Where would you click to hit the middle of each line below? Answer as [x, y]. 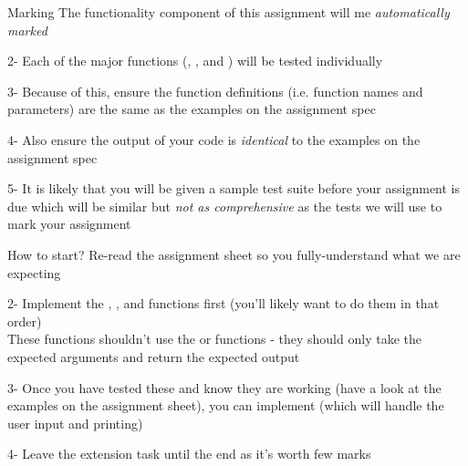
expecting [34, 272]
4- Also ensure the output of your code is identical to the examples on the [214, 139]
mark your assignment [69, 224]
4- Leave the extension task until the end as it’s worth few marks [189, 454]
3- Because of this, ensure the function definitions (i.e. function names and [215, 91]
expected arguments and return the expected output [154, 356]
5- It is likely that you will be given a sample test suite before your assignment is [234, 188]
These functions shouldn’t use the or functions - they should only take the [214, 339]
